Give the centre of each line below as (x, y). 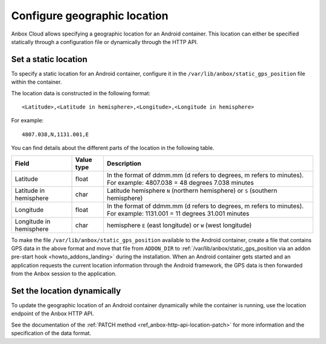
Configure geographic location (90, 16)
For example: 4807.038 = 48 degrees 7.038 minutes (180, 183)
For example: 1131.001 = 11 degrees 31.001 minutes (178, 213)
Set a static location (49, 59)
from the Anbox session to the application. (64, 274)
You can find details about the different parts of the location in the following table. (113, 148)
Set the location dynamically (66, 291)
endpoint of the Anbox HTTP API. (53, 314)
